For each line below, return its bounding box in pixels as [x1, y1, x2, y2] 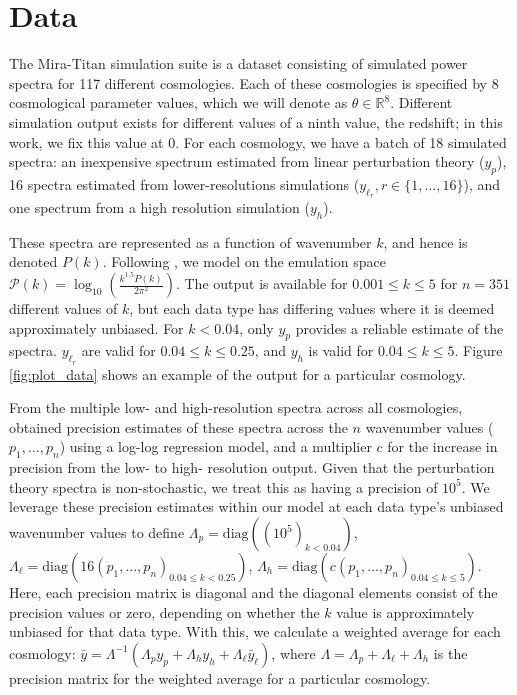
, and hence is [383, 231, 468, 252]
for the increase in [387, 436, 498, 457]
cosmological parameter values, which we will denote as [9, 92, 348, 113]
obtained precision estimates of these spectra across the [9, 416, 348, 437]
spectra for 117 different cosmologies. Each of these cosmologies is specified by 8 [9, 72, 499, 93]
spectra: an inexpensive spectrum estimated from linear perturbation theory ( [9, 151, 485, 172]
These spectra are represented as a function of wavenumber [9, 231, 372, 252]
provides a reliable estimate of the [295, 317, 504, 338]
